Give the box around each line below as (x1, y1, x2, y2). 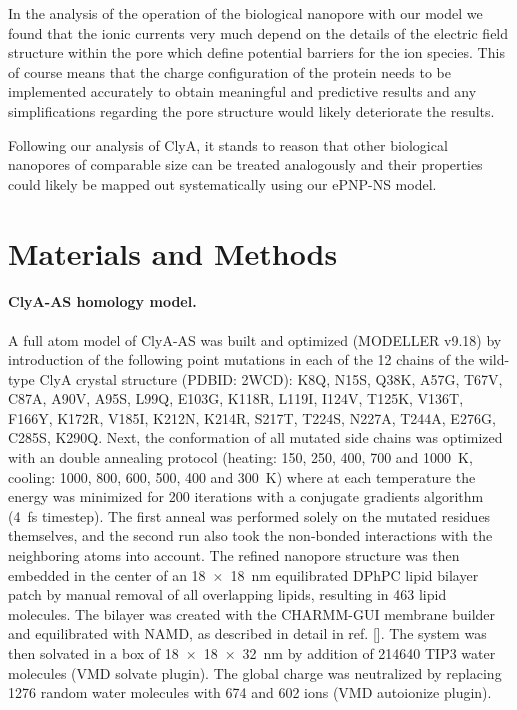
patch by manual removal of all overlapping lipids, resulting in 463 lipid (8, 584, 447, 605)
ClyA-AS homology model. (8, 291, 197, 312)
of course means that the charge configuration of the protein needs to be (8, 61, 451, 82)
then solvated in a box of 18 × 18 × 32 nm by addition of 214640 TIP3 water (8, 643, 496, 664)
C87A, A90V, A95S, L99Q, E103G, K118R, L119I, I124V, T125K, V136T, (8, 388, 464, 409)
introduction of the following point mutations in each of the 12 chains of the (8, 349, 475, 370)
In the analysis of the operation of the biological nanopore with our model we (8, 3, 483, 23)
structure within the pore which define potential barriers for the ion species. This (8, 42, 505, 63)
